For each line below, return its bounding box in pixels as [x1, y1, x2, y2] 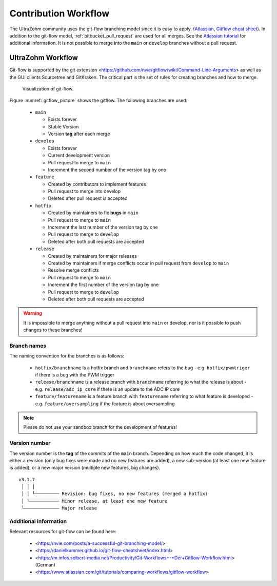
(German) [35, 561, 56, 568]
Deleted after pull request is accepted [48, 195, 128, 201]
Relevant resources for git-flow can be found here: [9, 528, 116, 535]
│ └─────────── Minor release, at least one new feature [21, 498, 168, 504]
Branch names [9, 342, 47, 349]
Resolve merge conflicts [48, 267, 100, 273]
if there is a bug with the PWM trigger [35, 372, 115, 378]
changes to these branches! [23, 327, 83, 333]
